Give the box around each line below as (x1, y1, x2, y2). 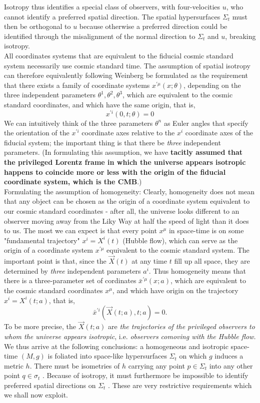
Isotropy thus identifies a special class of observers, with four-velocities (4, 1, 220, 11)
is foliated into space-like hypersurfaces (47, 351, 167, 361)
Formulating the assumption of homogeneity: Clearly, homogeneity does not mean (4, 186, 255, 196)
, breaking (225, 30, 256, 41)
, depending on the (183, 79, 241, 90)
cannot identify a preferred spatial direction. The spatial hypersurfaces (4, 11, 220, 21)
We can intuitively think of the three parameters (4, 117, 153, 128)
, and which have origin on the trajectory (112, 285, 238, 295)
